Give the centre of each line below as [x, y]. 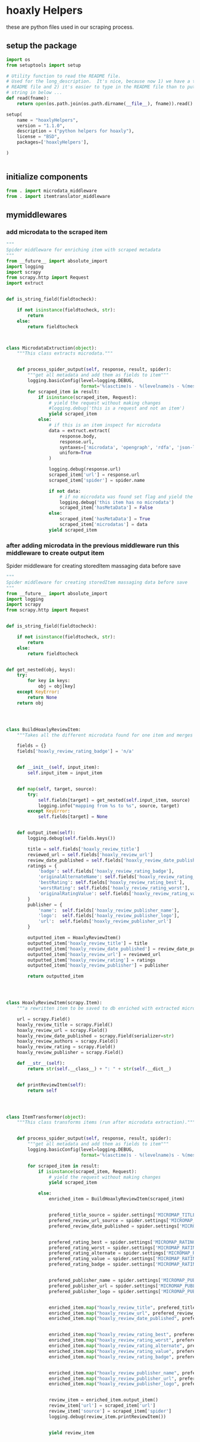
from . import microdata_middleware [51, 191]
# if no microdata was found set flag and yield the [126, 497]
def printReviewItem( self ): [51, 1085]
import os [18, 59]
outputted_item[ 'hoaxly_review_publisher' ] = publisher [98, 966]
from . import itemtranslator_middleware [58, 196]
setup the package [42, 46]
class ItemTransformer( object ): [46, 1117]
